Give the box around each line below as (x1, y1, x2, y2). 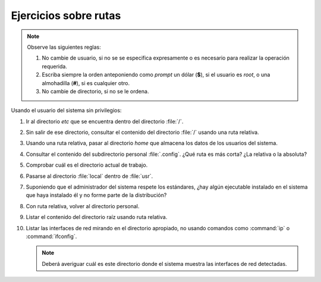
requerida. (42, 62, 68, 70)
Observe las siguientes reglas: (27, 43, 101, 51)
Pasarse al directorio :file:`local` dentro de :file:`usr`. (26, 173, 153, 180)
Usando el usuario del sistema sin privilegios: (11, 107, 122, 114)
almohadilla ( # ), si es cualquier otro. (42, 79, 130, 86)
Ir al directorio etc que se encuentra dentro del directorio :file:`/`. (26, 118, 184, 125)
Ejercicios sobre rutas (11, 9, 121, 22)
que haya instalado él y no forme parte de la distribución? (26, 192, 167, 199)
